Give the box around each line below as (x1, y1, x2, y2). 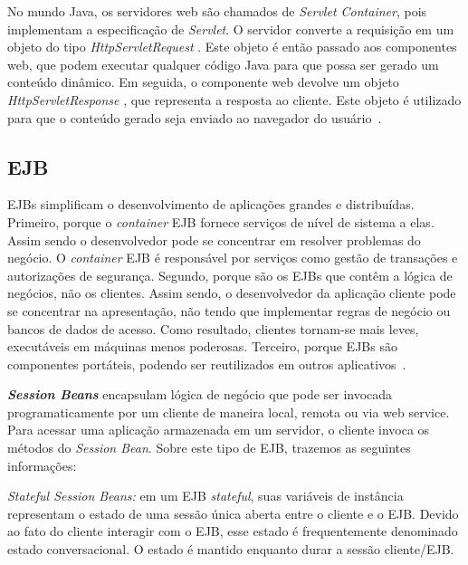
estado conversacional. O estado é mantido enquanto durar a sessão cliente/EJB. (7, 540, 454, 559)
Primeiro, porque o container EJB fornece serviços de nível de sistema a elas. (7, 212, 435, 231)
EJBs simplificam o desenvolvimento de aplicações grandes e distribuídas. (7, 195, 415, 214)
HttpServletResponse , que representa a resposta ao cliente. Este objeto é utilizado (7, 90, 462, 109)
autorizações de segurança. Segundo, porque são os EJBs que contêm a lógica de (7, 265, 453, 284)
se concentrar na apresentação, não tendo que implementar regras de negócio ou (7, 301, 451, 320)
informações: (7, 455, 77, 474)
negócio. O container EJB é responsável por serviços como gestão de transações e (7, 248, 458, 267)
